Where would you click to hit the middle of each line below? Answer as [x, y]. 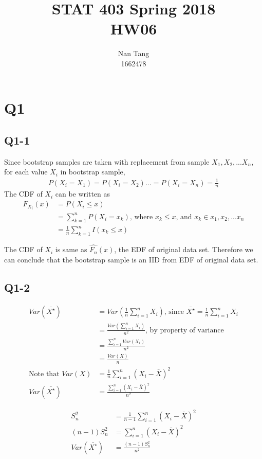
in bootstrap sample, [93, 172]
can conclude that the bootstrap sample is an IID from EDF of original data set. [131, 259]
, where [141, 217]
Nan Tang [134, 53]
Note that [44, 374]
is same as [71, 249]
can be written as [83, 194]
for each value [26, 172]
